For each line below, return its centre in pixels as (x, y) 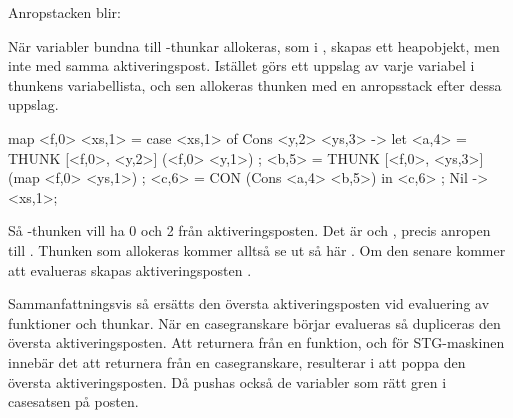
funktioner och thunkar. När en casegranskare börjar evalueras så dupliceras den (254, 322)
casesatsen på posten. (73, 401)
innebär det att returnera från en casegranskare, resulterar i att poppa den (237, 361)
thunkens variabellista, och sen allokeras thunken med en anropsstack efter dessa (255, 84)
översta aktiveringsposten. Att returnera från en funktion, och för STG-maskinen (256, 342)
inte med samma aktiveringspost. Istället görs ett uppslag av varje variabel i (241, 65)
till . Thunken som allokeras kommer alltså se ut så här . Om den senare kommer (257, 249)
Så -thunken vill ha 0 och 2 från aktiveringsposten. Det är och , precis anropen (249, 230)
